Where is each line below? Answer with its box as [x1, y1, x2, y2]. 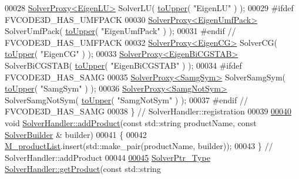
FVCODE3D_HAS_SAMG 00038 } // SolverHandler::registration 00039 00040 [5, 105, 292, 117]
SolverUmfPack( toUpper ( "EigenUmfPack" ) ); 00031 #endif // [5, 25, 236, 37]
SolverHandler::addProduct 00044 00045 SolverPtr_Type [5, 151, 210, 163]
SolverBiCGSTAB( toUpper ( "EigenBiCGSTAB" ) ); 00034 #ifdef [5, 59, 242, 71]
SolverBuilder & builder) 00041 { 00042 [5, 128, 147, 140]
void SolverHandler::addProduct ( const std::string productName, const [5, 116, 257, 129]
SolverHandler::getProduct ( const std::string [5, 163, 161, 175]
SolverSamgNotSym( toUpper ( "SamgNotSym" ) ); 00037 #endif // [5, 93, 248, 106]
